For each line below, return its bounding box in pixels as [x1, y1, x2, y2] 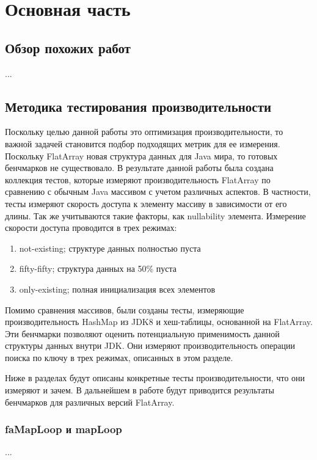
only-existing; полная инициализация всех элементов [19, 282, 216, 295]
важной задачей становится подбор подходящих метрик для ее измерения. [5, 137, 280, 150]
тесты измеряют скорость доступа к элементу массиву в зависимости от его [5, 197, 287, 210]
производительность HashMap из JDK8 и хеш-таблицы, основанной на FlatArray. [5, 315, 313, 328]
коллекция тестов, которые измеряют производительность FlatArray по [5, 173, 271, 186]
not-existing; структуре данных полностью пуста [19, 241, 201, 254]
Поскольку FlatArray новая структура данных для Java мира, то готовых [5, 149, 278, 162]
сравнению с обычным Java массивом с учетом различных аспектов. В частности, [5, 185, 311, 198]
